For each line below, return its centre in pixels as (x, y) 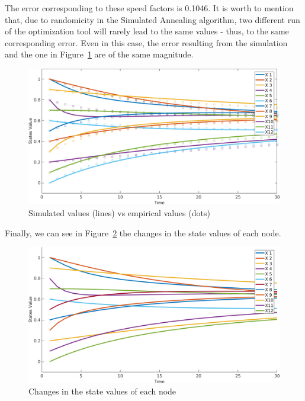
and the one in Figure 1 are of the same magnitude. (99, 54)
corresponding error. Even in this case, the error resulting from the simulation (146, 42)
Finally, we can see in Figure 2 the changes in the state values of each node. (143, 232)
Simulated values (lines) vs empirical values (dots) (119, 212)
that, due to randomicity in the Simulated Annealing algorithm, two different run (152, 19)
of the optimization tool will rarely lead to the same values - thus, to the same (147, 31)
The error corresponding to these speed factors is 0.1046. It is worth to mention (149, 8)
